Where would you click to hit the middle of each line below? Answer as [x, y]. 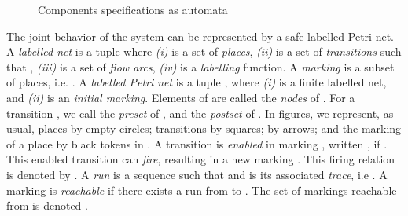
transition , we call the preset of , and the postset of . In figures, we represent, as [200, 113]
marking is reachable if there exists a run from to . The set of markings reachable [202, 190]
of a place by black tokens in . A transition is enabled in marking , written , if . [197, 143]
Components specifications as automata [133, 9]
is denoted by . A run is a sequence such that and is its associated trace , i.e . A [197, 174]
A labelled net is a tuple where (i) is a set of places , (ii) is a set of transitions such [204, 51]
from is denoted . [47, 205]
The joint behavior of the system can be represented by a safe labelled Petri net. [200, 36]
